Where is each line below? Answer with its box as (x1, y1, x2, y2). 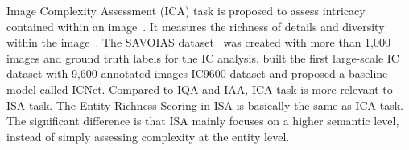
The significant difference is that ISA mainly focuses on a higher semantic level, (6, 112, 399, 129)
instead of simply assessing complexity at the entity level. (6, 128, 290, 144)
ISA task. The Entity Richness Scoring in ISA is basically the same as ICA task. (6, 96, 403, 113)
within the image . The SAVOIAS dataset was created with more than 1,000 (6, 34, 390, 51)
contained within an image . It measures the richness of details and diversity (6, 18, 385, 34)
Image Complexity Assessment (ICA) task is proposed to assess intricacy (6, 2, 366, 18)
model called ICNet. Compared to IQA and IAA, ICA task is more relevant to (6, 80, 393, 97)
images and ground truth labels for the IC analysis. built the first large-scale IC (6, 49, 399, 66)
